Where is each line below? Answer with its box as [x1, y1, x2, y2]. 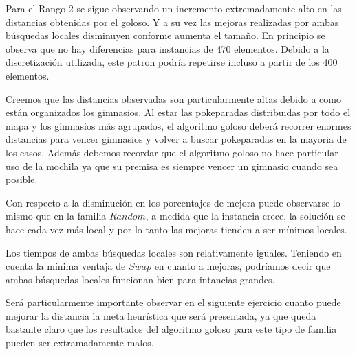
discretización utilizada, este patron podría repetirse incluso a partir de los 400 [6, 55, 338, 69]
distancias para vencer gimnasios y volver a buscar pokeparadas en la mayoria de [6, 132, 347, 146]
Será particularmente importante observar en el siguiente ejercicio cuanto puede [6, 295, 341, 309]
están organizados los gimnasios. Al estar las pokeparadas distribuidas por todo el [6, 105, 351, 119]
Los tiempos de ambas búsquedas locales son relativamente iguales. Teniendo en [6, 245, 342, 259]
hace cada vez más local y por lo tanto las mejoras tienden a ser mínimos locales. [6, 222, 347, 236]
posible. [6, 172, 38, 187]
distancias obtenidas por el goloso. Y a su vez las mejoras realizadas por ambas [6, 14, 339, 29]
